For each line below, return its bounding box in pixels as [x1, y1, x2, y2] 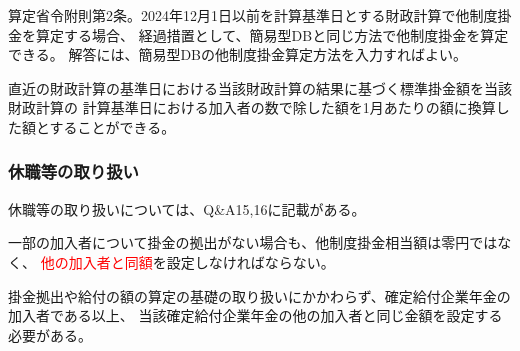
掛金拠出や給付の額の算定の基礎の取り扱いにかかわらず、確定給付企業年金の [8, 285, 511, 306]
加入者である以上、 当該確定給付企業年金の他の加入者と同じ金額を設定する [8, 305, 503, 326]
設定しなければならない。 [166, 251, 335, 272]
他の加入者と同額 [40, 251, 153, 272]
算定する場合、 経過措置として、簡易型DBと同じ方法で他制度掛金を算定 [35, 24, 509, 45]
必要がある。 [8, 324, 92, 345]
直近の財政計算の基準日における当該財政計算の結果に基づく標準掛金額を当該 [8, 77, 512, 98]
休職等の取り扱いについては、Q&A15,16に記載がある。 [8, 198, 366, 219]
